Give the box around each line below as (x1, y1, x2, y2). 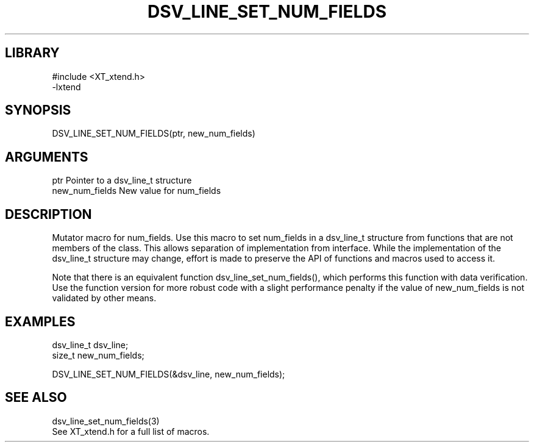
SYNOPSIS (5, 102, 71, 118)
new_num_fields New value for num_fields (52, 185, 221, 196)
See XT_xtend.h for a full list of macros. (52, 426, 210, 437)
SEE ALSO (5, 390, 67, 406)
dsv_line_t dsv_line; (52, 339, 129, 350)
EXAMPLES (5, 313, 76, 329)
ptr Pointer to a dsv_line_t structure (52, 175, 192, 186)
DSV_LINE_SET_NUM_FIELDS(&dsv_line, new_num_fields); (52, 368, 285, 379)
